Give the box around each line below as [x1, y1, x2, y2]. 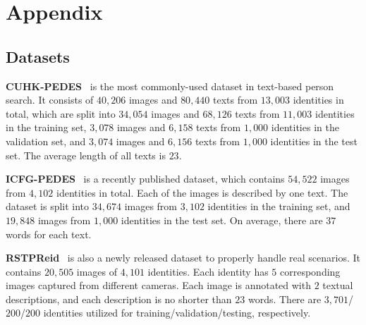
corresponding [280, 264, 341, 278]
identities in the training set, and [207, 199, 350, 214]
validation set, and [6, 133, 86, 148]
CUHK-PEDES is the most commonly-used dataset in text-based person [6, 78, 334, 93]
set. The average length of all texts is [6, 147, 166, 162]
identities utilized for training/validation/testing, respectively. [43, 305, 311, 320]
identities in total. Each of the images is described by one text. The [56, 185, 348, 200]
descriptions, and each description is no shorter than [6, 291, 232, 306]
